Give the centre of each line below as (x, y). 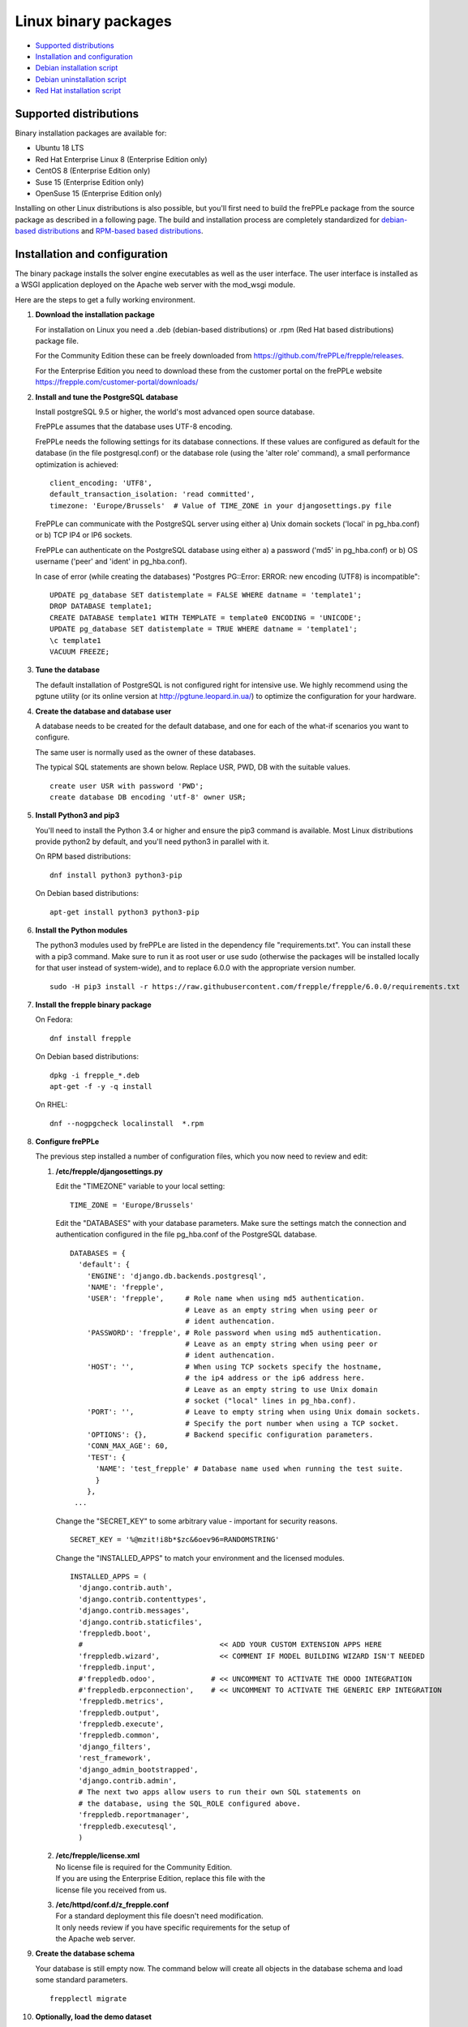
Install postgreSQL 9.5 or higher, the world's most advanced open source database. (175, 411)
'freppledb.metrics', (121, 1701)
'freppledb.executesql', (128, 1826)
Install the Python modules (82, 930)
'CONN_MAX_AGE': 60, (127, 1446)
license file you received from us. (111, 1890)
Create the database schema (85, 1953)
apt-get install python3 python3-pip (125, 912)
